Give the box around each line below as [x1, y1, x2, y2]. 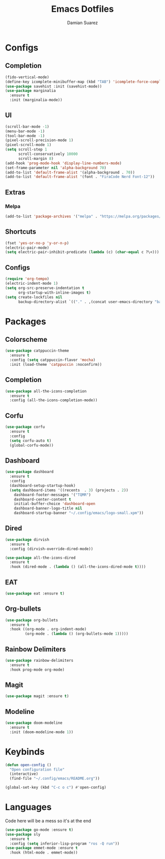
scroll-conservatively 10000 [18, 151, 78, 157]
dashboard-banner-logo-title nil [14, 506, 82, 511]
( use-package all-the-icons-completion [5, 388, 87, 394]
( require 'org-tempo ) [5, 276, 50, 281]
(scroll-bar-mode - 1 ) [5, 124, 50, 129]
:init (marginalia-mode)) [9, 97, 63, 103]
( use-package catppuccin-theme [5, 348, 69, 354]
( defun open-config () [5, 762, 52, 768]
